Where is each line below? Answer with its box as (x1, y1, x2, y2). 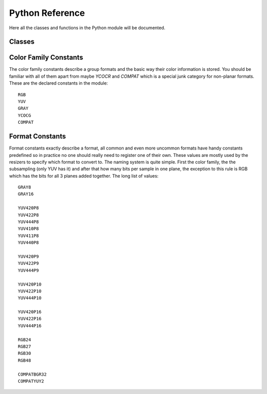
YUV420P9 (18, 253, 39, 259)
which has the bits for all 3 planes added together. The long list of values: (9, 173, 159, 179)
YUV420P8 (18, 205, 39, 211)
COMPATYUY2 (18, 379, 44, 384)
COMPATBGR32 (18, 371, 47, 377)
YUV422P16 (18, 316, 42, 322)
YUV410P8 (18, 226, 39, 232)
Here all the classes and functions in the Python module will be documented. (9, 25, 166, 31)
